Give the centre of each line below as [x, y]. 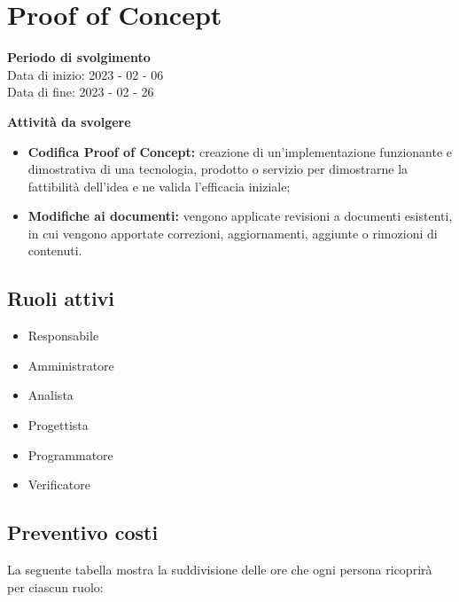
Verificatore [59, 485]
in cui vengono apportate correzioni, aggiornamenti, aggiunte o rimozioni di [233, 233]
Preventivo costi [83, 532]
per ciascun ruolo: [55, 586]
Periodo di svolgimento [79, 57]
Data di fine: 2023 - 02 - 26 [81, 92]
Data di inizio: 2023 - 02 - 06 [86, 74]
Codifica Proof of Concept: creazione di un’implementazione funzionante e [240, 151]
